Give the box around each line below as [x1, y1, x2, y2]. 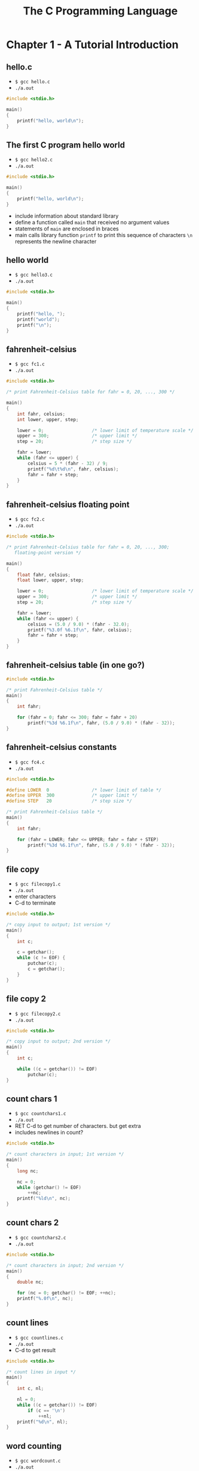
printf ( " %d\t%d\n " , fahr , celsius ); [27, 466, 119, 472]
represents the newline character [14, 238, 97, 245]
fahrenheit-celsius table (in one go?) [6, 660, 145, 670]
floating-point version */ [14, 550, 82, 556]
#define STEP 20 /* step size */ [6, 798, 133, 804]
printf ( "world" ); [17, 316, 60, 322]
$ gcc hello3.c [14, 272, 53, 278]
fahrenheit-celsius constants [6, 742, 117, 752]
